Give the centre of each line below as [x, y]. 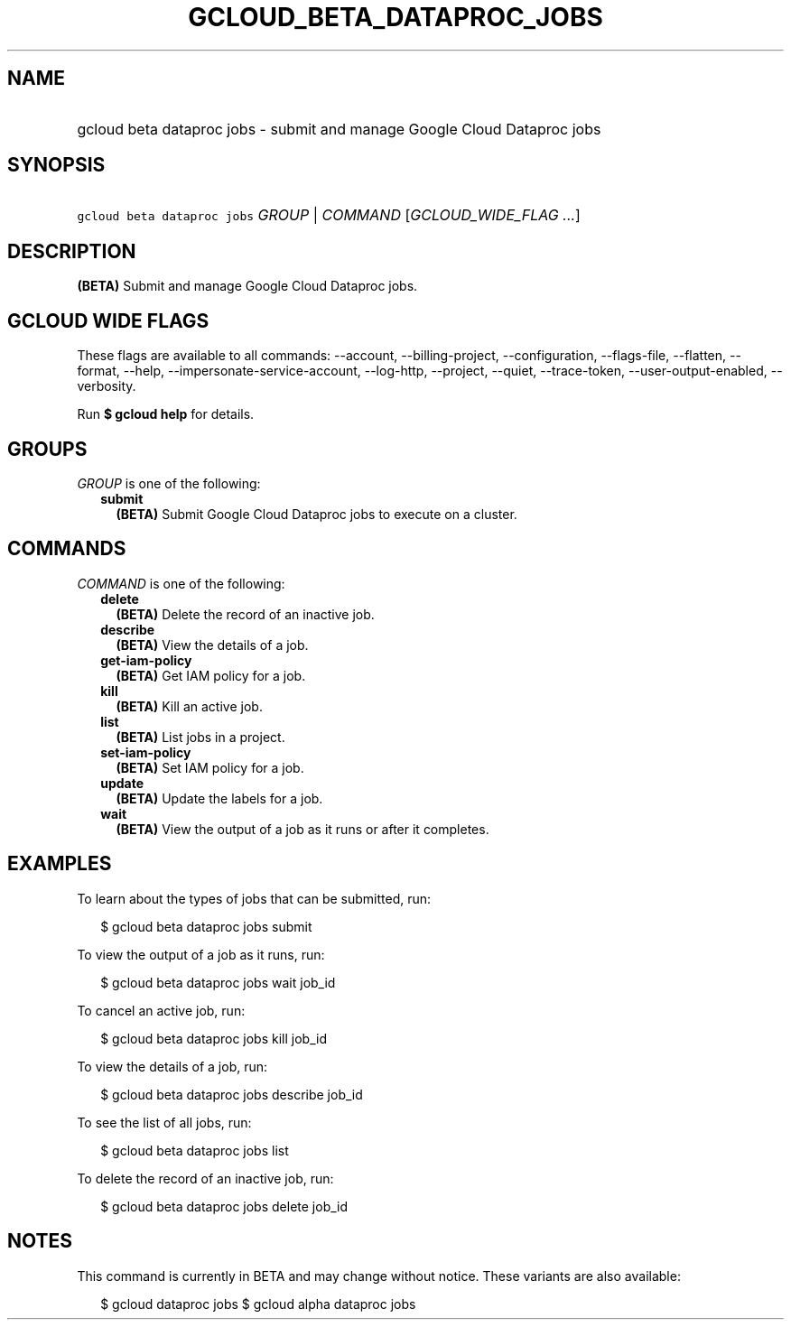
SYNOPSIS [56, 165]
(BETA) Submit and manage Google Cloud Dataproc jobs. [247, 286]
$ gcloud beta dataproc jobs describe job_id [232, 1094]
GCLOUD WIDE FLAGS [108, 320]
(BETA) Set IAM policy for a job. [210, 767]
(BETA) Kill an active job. [189, 706]
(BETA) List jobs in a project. [200, 737]
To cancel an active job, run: [161, 1010]
